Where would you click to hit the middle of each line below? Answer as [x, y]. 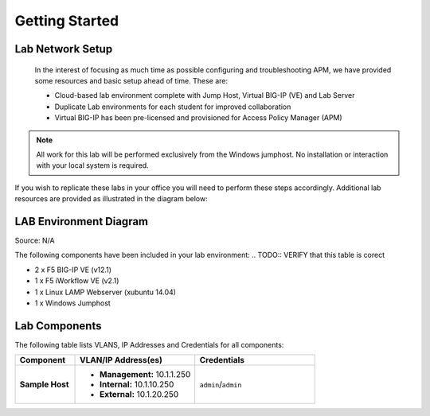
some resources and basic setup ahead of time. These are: [131, 80]
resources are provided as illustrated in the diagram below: [111, 199]
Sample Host [44, 384]
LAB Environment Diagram [82, 222]
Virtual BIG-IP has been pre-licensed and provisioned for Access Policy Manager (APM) [198, 118]
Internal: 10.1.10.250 [137, 384]
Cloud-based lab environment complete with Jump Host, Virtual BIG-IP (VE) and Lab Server [205, 95]
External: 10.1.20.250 [139, 395]
